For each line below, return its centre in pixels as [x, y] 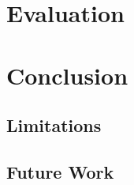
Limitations [54, 125]
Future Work [60, 171]
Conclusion [67, 75]
